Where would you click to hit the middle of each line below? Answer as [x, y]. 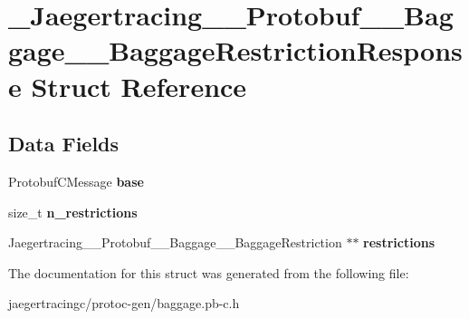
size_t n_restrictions [73, 212]
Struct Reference [139, 86]
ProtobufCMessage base [76, 181]
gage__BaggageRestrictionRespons [235, 50]
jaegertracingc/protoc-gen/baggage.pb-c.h [124, 303]
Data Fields [64, 144]
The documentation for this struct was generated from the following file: [209, 272]
